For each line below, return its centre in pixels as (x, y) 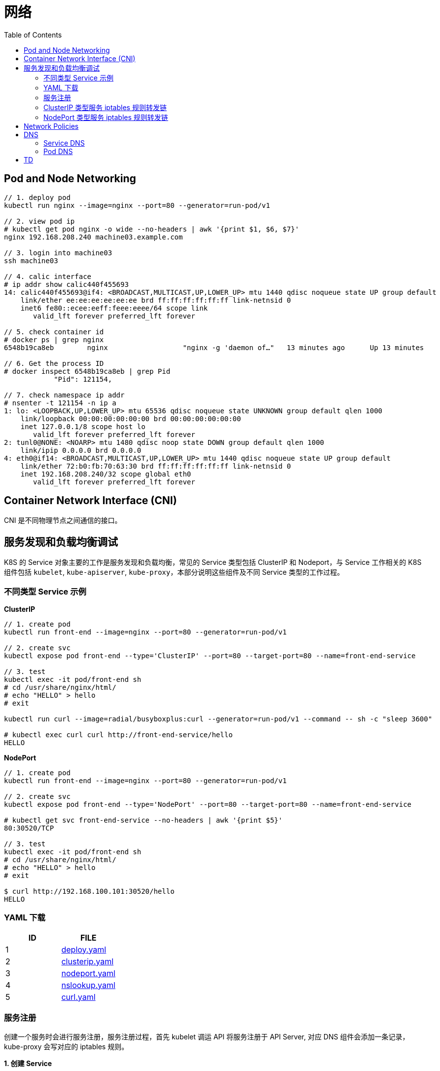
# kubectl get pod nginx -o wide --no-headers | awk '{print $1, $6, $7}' (152, 229)
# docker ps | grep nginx (54, 339)
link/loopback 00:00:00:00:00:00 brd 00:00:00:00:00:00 (131, 418)
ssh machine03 (31, 260)
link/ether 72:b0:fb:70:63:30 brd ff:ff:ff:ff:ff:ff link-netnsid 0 (156, 466)
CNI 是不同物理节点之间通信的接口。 (63, 520)
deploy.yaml (84, 949)
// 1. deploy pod (37, 197)
